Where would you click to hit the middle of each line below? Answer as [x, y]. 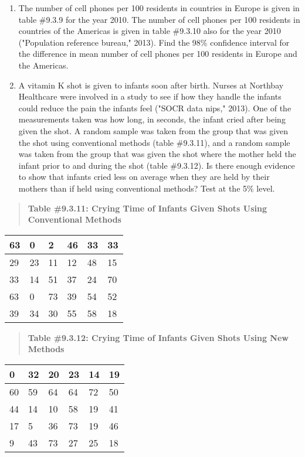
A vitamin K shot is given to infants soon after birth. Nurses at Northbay [151, 85]
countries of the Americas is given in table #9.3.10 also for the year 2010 [150, 31]
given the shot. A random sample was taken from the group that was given [153, 130]
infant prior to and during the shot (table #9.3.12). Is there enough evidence [157, 165]
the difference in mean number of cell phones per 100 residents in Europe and [158, 54]
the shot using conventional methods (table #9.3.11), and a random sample [154, 142]
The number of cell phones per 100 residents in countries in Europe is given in [159, 8]
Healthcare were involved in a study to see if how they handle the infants [150, 96]
